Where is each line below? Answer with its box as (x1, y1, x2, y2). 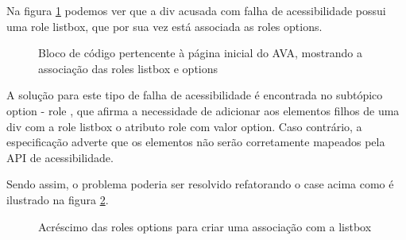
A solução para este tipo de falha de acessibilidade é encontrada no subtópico (6, 87, 383, 103)
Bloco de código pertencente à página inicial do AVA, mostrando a (38, 45, 362, 61)
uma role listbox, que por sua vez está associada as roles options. (6, 17, 323, 34)
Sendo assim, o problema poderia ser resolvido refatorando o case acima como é (6, 176, 394, 192)
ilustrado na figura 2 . (6, 191, 109, 207)
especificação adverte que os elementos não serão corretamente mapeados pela (6, 134, 385, 150)
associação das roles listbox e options (38, 60, 218, 76)
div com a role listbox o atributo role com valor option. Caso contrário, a (6, 118, 362, 134)
